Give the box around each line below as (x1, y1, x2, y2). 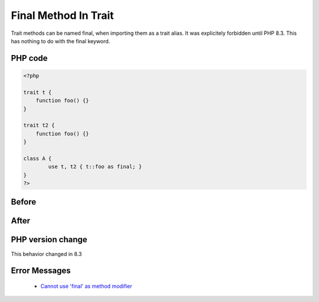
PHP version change (11, 235, 88, 245)
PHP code (11, 53, 48, 63)
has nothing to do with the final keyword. (11, 37, 110, 44)
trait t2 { (23, 122, 55, 129)
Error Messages (11, 266, 71, 276)
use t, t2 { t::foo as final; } (48, 163, 142, 170)
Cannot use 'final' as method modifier (40, 282, 132, 290)
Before (11, 197, 37, 207)
